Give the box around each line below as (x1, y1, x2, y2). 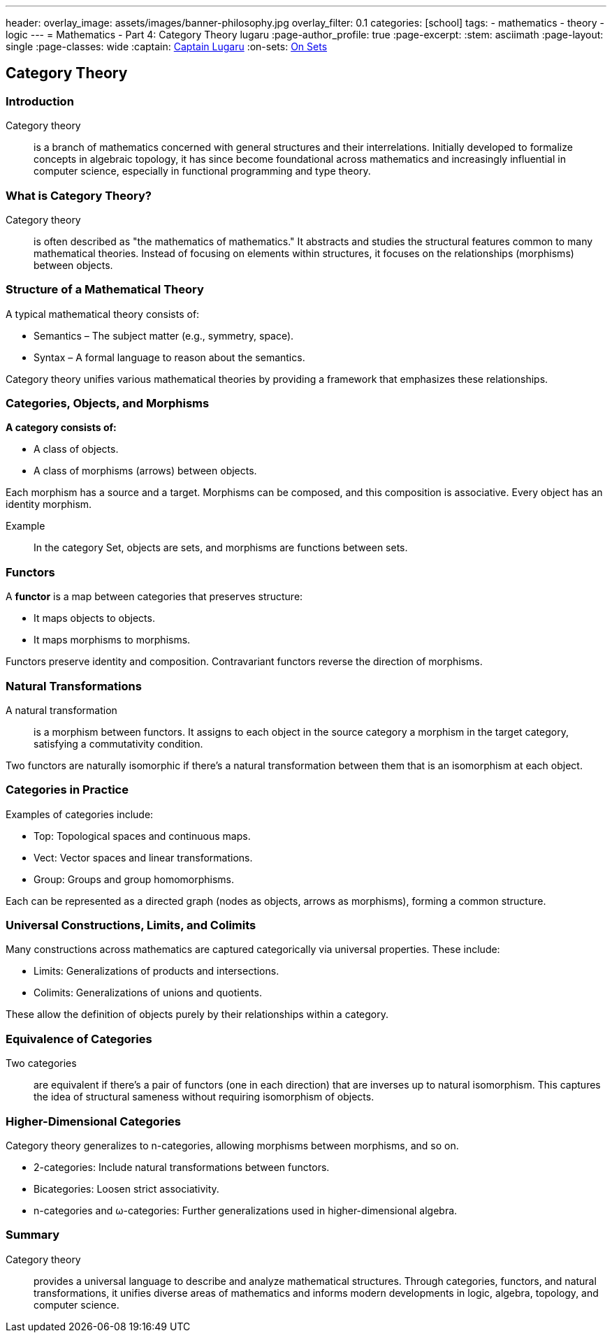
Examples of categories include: (6, 808, 154, 820)
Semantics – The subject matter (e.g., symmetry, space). (34, 329, 294, 342)
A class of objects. (34, 443, 119, 456)
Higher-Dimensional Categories (6, 1114, 181, 1128)
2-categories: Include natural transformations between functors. (34, 1161, 330, 1173)
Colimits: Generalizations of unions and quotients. (34, 987, 262, 999)
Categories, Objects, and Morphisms (6, 396, 210, 411)
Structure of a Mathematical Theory (6, 282, 204, 297)
